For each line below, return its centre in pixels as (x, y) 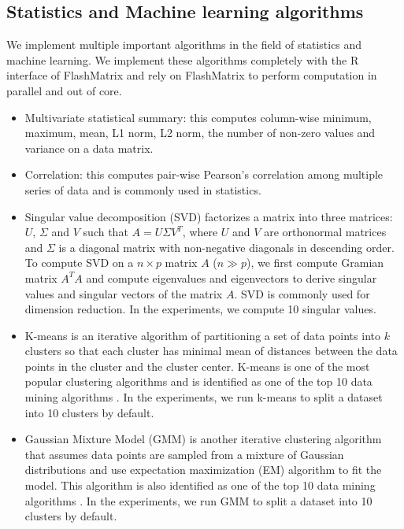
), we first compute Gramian (315, 263)
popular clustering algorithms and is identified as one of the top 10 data (198, 381)
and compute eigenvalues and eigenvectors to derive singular (232, 277)
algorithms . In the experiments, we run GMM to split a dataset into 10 (198, 500)
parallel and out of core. (64, 90)
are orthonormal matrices (325, 232)
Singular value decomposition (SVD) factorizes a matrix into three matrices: (209, 216)
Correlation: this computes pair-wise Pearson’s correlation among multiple (204, 174)
